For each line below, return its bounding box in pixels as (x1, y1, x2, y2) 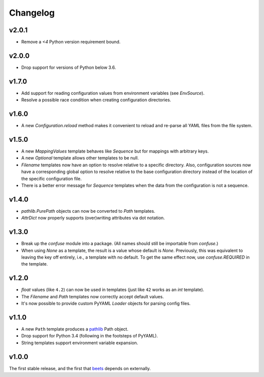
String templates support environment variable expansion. (21, 340, 138, 346)
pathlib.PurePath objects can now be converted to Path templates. (21, 208, 155, 214)
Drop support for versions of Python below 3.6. (21, 64, 116, 70)
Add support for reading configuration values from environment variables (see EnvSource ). (21, 90, 205, 96)
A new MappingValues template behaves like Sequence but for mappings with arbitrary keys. (21, 148, 209, 154)
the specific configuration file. (21, 176, 82, 181)
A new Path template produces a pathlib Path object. (21, 326, 129, 332)
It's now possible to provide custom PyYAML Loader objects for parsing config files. (21, 301, 191, 307)
